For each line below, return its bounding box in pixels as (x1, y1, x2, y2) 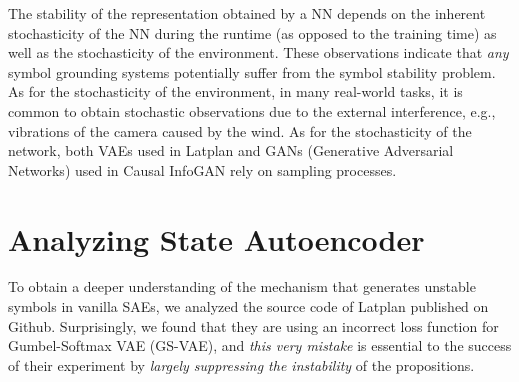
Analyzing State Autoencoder (8, 218, 425, 259)
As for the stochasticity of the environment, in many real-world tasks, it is (8, 81, 463, 102)
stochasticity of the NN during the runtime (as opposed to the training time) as (8, 22, 497, 43)
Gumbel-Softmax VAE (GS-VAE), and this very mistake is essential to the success (8, 335, 512, 356)
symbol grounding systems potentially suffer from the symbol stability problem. (8, 61, 496, 82)
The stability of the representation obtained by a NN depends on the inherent (8, 3, 486, 23)
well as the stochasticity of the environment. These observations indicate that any (8, 42, 509, 63)
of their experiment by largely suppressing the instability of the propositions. (8, 354, 475, 375)
